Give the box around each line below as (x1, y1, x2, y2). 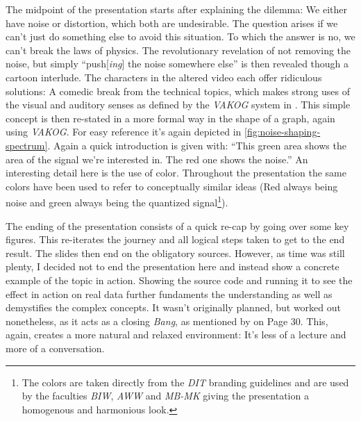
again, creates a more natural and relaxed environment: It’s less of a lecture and (6, 327, 346, 342)
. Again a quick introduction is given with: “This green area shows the (47, 138, 346, 152)
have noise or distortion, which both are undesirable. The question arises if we (6, 15, 338, 30)
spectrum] (6, 138, 48, 152)
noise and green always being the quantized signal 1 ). (6, 193, 228, 209)
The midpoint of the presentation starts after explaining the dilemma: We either (6, 2, 347, 16)
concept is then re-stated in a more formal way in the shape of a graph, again (6, 110, 335, 125)
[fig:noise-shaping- (244, 124, 321, 139)
